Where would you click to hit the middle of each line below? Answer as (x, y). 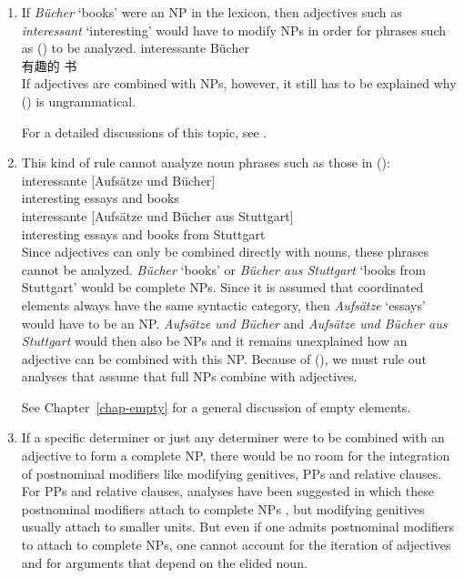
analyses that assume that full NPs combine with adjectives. (189, 376)
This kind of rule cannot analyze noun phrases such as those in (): (206, 162)
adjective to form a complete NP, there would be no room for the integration (236, 456)
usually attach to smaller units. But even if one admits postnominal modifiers (237, 527)
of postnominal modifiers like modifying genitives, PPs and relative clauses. (232, 473)
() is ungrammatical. (79, 101)
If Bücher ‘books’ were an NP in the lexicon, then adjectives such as (212, 12)
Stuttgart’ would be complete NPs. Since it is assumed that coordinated (222, 287)
